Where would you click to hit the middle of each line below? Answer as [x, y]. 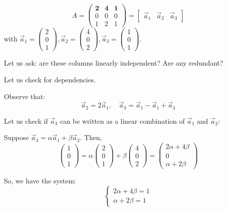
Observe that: [25, 96]
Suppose [17, 137]
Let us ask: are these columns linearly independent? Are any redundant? [113, 63]
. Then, [91, 137]
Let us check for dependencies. [50, 79]
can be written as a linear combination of [122, 121]
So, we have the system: [40, 181]
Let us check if [26, 121]
